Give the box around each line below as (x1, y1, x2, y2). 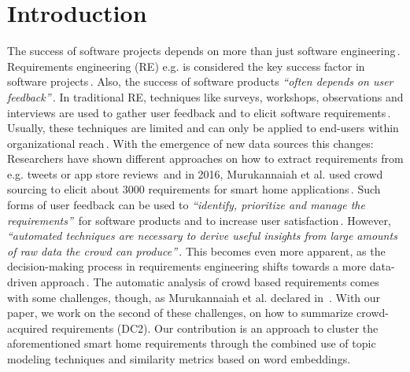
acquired (7, 319, 48, 336)
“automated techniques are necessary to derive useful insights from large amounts (7, 227, 397, 244)
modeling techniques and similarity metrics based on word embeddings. (7, 351, 351, 366)
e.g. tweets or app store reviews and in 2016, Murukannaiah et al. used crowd (7, 165, 383, 182)
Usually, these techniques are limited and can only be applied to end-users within (7, 120, 399, 136)
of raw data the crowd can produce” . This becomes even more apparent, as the (7, 242, 386, 259)
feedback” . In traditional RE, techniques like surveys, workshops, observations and (7, 88, 404, 105)
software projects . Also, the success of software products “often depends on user (7, 73, 393, 90)
